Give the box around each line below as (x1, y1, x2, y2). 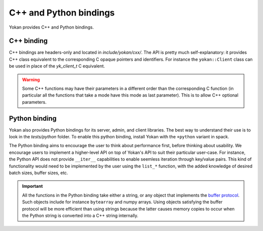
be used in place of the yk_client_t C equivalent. (9, 63, 105, 69)
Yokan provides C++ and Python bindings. (9, 24, 94, 30)
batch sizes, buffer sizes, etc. (9, 170, 68, 176)
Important (22, 183, 43, 189)
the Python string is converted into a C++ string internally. (22, 213, 139, 218)
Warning (22, 77, 40, 82)
